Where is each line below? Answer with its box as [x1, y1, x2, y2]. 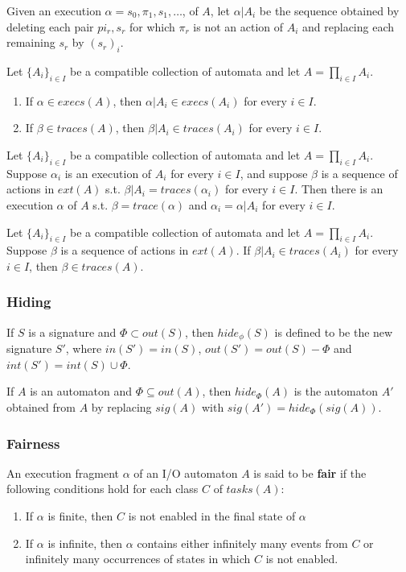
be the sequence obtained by [259, 2, 400, 19]
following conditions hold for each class [6, 480, 199, 497]
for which [129, 18, 175, 35]
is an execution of [64, 164, 152, 181]
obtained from [6, 398, 76, 415]
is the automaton [293, 383, 378, 400]
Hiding [6, 292, 51, 312]
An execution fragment [6, 464, 120, 481]
